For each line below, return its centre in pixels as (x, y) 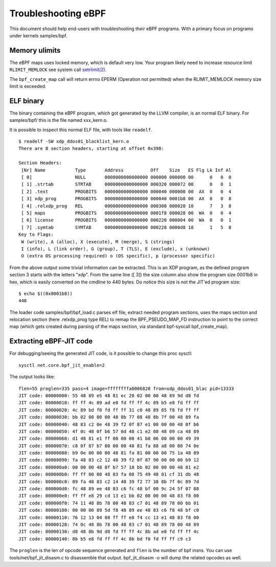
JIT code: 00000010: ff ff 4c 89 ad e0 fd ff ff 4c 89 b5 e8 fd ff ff (109, 403)
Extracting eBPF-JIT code (51, 341)
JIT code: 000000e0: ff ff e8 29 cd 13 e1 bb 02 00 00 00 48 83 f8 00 (109, 496)
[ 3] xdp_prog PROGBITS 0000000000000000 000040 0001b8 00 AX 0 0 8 (126, 199)
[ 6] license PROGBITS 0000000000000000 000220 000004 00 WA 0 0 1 (126, 220)
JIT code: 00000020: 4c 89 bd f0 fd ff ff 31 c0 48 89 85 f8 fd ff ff (109, 410)
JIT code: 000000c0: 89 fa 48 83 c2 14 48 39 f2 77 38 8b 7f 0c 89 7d (109, 482)
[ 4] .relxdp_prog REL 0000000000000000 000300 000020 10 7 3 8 (126, 206)
